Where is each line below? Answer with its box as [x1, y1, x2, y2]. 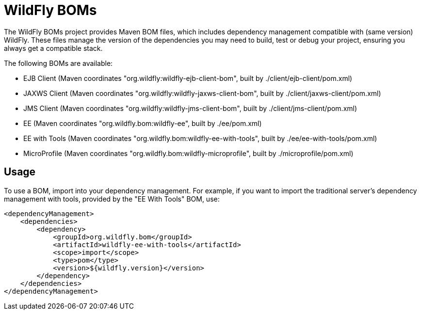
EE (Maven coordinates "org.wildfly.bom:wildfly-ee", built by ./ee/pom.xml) [23, 119, 262, 127]
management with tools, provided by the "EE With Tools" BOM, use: [4, 194, 220, 203]
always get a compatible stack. [4, 44, 103, 52]
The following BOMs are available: [4, 59, 113, 67]
